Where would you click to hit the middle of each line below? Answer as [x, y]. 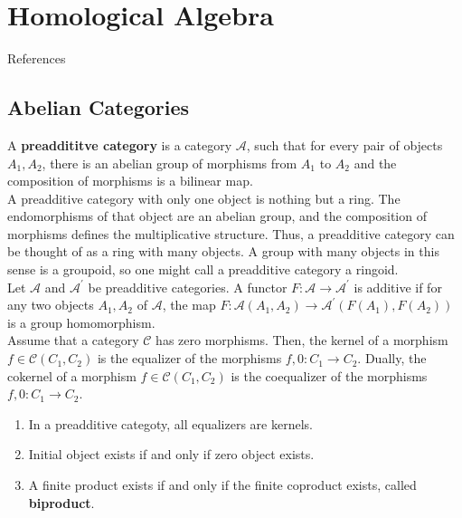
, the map [189, 305]
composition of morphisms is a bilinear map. [130, 181]
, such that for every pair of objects [344, 144]
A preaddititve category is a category [120, 144]
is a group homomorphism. [81, 322]
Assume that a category [73, 340]
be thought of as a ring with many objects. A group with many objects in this [223, 251]
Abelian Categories [99, 107]
